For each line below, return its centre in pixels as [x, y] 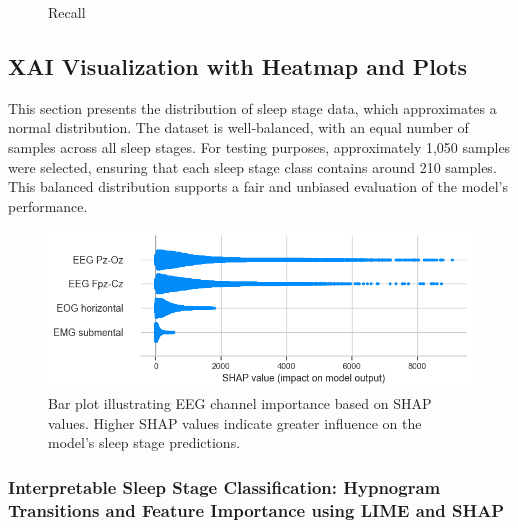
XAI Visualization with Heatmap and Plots [238, 65]
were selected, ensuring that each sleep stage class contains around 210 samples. [252, 166]
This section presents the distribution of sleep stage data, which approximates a [252, 107]
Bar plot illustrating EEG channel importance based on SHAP [240, 402]
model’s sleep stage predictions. [144, 442]
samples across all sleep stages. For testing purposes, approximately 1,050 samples [259, 146]
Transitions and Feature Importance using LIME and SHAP [256, 509]
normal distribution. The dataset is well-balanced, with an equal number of [238, 127]
